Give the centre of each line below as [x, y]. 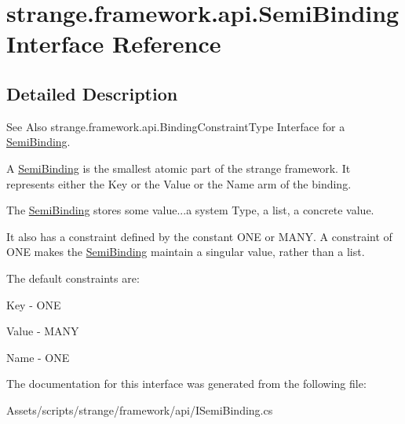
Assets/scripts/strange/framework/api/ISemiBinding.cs [140, 409]
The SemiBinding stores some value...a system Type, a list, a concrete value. [190, 210]
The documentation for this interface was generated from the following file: [186, 384]
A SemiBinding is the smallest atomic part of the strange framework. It [179, 168]
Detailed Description [92, 93]
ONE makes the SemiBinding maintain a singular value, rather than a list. [186, 252]
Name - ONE [38, 357]
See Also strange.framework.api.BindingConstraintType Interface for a [176, 126]
